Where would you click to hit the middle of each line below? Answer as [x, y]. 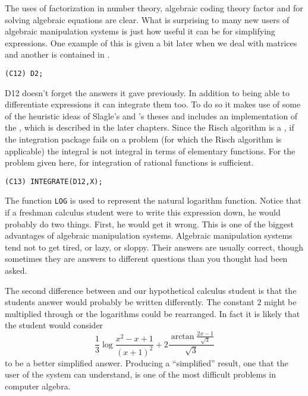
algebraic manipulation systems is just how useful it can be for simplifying [140, 31]
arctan [183, 336]
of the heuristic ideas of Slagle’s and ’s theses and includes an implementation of [151, 115]
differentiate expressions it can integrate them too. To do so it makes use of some [153, 104]
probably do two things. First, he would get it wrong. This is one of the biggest [150, 224]
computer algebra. [38, 386]
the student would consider [54, 325]
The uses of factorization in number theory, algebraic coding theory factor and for [154, 8]
